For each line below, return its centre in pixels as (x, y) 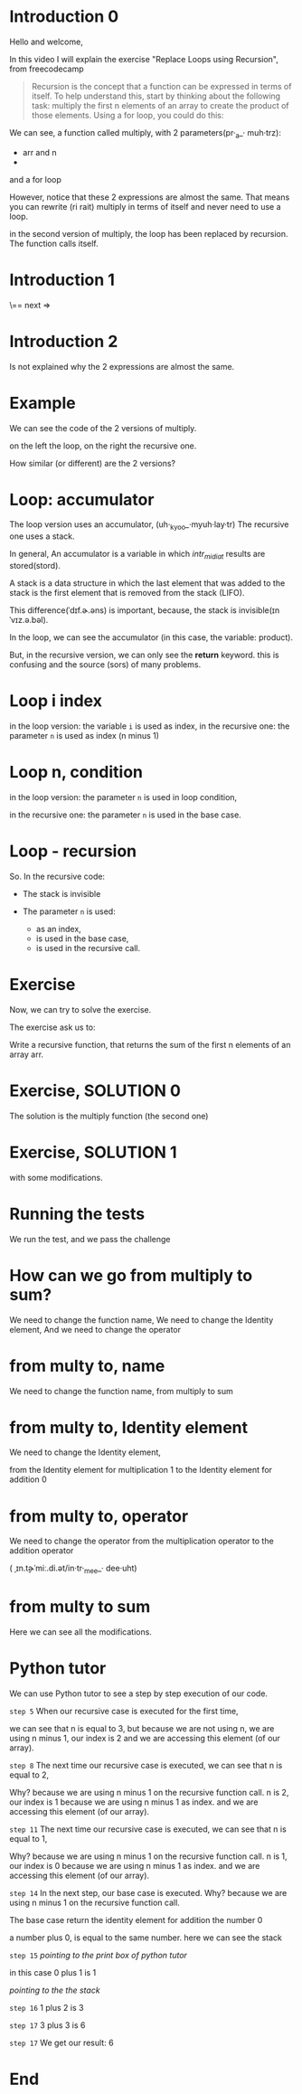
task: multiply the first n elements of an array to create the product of (160, 105)
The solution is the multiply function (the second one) (109, 1116)
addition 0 (28, 1479)
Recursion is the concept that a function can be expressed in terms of (161, 86)
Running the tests (77, 1214)
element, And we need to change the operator (95, 1329)
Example (42, 403)
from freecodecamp (47, 69)
